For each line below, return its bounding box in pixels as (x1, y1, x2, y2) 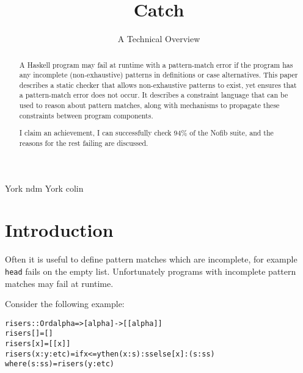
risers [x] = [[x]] (5, 339, 71, 349)
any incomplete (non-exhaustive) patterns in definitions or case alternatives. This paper (19, 70, 298, 80)
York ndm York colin (5, 181, 84, 194)
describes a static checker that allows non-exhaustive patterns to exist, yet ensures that (19, 79, 297, 90)
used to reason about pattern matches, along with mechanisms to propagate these (19, 100, 280, 110)
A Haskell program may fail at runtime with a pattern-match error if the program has (19, 59, 293, 70)
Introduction (5, 217, 114, 242)
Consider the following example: (5, 297, 125, 310)
